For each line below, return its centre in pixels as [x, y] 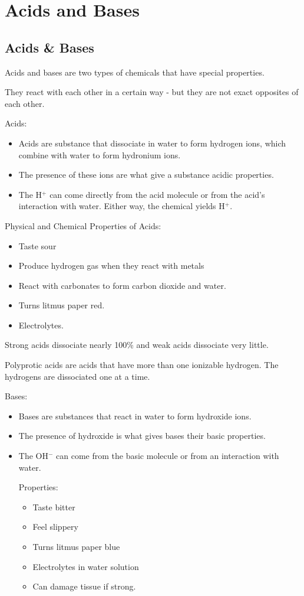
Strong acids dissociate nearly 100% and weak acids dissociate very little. [137, 345]
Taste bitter [54, 507]
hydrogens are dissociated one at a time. [77, 376]
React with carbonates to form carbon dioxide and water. [122, 285]
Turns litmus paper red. [62, 305]
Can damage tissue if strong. [84, 586]
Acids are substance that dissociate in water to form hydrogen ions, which [152, 143]
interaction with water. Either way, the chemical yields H [122, 206]
